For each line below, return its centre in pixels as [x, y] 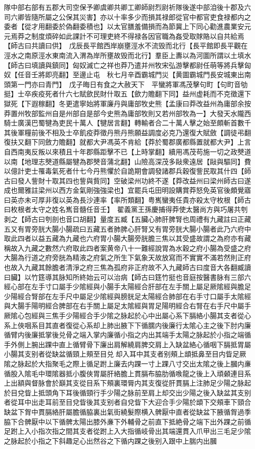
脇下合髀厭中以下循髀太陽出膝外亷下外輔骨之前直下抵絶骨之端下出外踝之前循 [127, 421]
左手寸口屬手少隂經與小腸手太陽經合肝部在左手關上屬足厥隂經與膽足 [141, 286]
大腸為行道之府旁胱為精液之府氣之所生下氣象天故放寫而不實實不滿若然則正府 [127, 257]
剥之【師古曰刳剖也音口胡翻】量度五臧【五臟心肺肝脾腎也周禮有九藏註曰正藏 [127, 219]
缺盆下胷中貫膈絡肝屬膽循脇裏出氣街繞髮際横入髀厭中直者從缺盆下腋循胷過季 [127, 411]
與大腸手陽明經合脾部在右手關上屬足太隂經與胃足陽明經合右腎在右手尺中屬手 [127, 306]
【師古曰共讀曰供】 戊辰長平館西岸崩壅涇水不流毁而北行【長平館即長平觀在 [126, 45]
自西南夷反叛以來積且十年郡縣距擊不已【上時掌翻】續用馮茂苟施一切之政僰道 [127, 151]
